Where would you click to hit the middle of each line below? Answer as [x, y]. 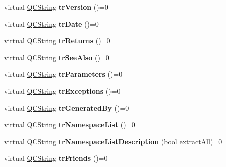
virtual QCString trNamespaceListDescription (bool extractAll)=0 [113, 141]
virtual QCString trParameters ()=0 [63, 74]
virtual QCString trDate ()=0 [51, 23]
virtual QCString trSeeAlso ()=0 [57, 57]
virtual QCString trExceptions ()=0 [62, 91]
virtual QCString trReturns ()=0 [57, 40]
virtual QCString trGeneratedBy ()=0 [67, 108]
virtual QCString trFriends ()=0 [56, 158]
